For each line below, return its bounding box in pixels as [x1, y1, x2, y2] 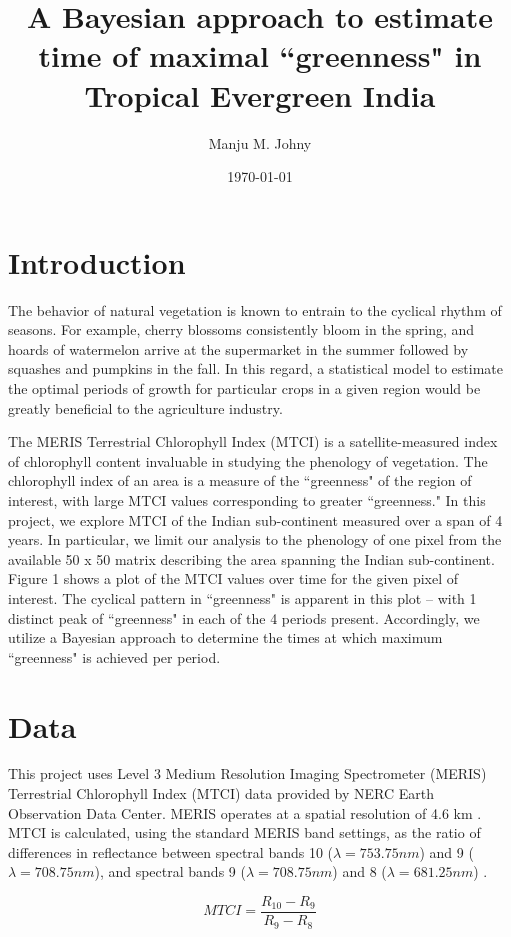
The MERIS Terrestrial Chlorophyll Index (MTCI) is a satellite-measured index [8, 431, 498, 452]
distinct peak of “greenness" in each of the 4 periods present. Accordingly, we [8, 607, 480, 628]
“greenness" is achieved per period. [8, 646, 221, 667]
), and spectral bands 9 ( [94, 861, 246, 882]
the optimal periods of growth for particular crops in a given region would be [8, 378, 481, 398]
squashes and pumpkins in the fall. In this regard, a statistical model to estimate [8, 358, 503, 379]
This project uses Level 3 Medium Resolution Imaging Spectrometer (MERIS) [8, 763, 487, 784]
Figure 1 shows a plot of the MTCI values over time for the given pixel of [8, 568, 459, 589]
